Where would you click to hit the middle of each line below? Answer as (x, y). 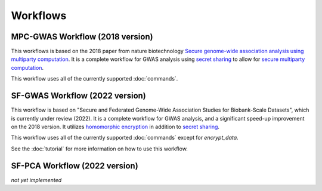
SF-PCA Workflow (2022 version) (75, 166)
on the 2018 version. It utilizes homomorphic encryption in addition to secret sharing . (115, 127)
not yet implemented (36, 180)
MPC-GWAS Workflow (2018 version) (82, 37)
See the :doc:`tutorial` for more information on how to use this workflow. (99, 149)
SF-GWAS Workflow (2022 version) (78, 96)
